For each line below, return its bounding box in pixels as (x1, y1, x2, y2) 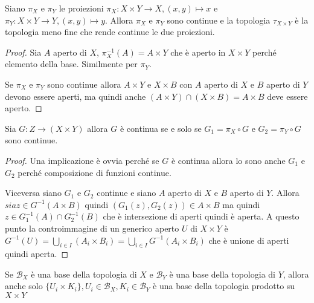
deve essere (267, 90, 308, 102)
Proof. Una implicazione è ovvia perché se (5, 154, 159, 166)
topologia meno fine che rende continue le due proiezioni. (5, 25, 215, 38)
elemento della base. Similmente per (5, 57, 138, 70)
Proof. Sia (5, 45, 42, 58)
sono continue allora (47, 77, 121, 90)
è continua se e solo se (120, 122, 202, 134)
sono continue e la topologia (167, 13, 271, 26)
